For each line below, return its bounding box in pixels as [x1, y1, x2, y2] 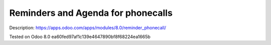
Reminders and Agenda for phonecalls [9, 7, 173, 18]
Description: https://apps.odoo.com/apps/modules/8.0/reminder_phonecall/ [9, 25, 167, 31]
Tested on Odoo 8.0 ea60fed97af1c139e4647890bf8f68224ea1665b [9, 34, 151, 40]
